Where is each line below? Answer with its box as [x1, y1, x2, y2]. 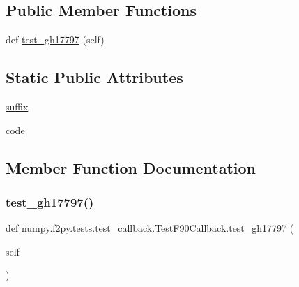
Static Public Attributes [6, 66, 183, 88]
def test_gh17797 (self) [6, 32, 105, 47]
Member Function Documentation [6, 156, 256, 178]
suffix [6, 99, 29, 113]
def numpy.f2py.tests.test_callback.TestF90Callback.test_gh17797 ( [6, 221, 294, 235]
